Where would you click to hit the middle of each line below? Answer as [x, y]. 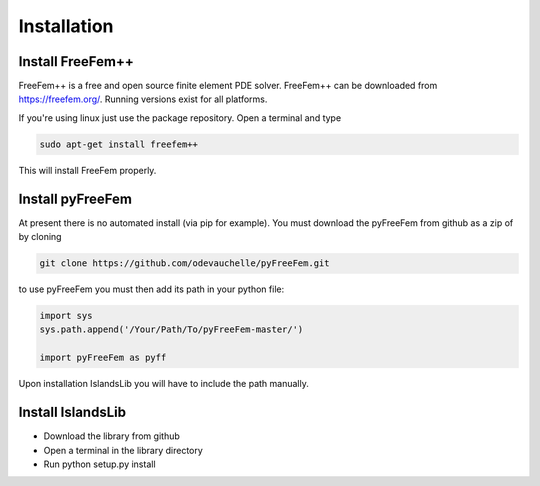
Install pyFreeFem [75, 198]
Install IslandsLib [72, 412]
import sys [66, 316]
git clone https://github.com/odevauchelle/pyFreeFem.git [184, 263]
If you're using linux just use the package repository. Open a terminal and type [180, 117]
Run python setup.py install [99, 464]
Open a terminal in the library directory [123, 450]
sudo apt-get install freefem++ [119, 144]
